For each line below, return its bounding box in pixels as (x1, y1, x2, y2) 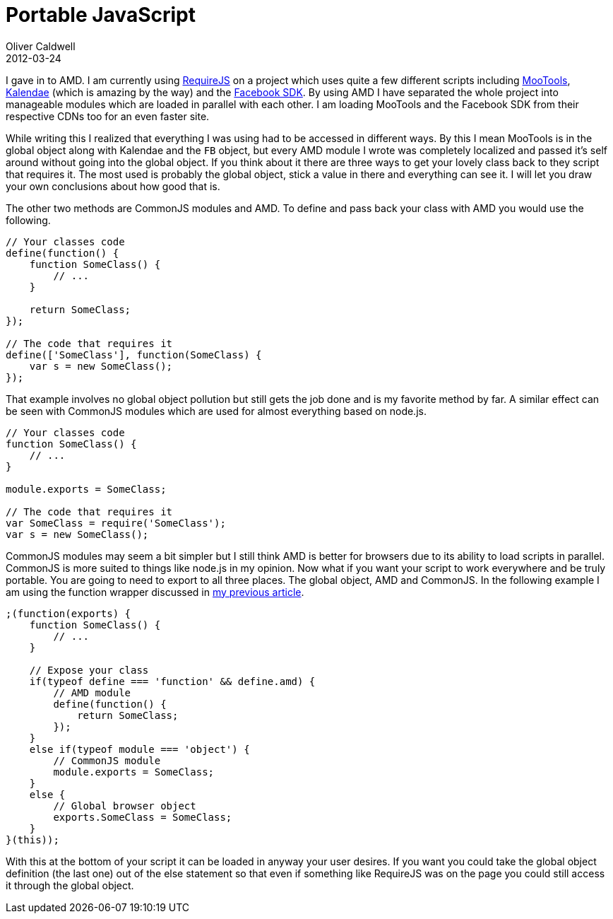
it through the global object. (6, 879, 134, 891)
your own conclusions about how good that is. (6, 180, 220, 192)
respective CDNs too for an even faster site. (6, 110, 210, 122)
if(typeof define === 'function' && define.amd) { (29, 675, 316, 687)
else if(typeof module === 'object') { (29, 743, 250, 755)
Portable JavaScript (6, 3, 196, 27)
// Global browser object (53, 800, 196, 812)
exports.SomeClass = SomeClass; (53, 811, 232, 823)
